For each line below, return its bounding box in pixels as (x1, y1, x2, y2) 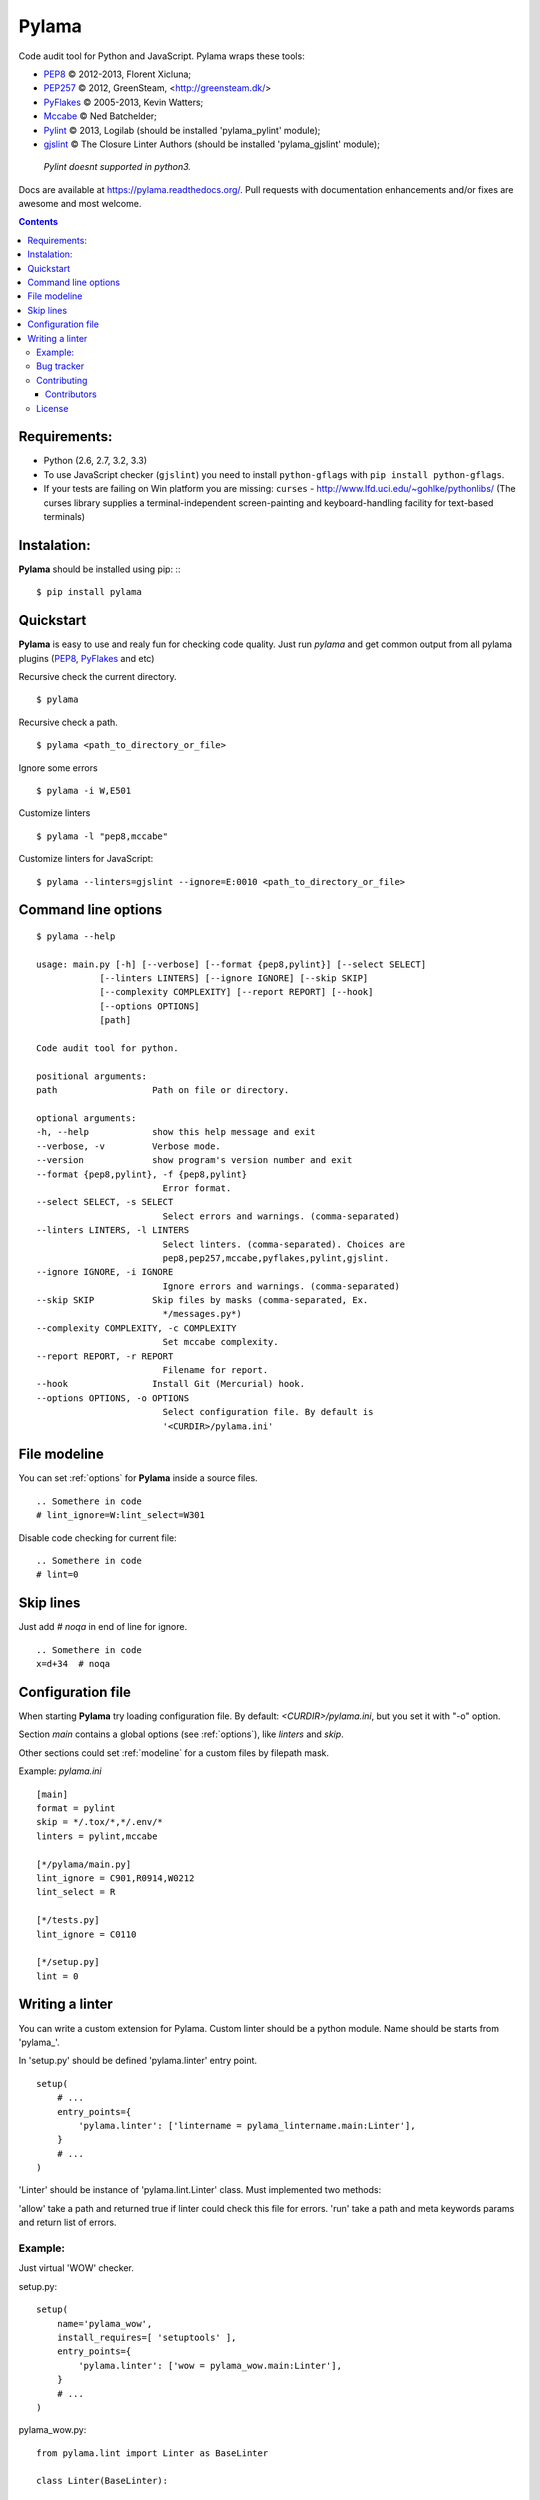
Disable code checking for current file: (18, 1531, 177, 1544)
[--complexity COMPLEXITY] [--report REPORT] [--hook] (99, 986, 374, 998)
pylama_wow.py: (18, 2424, 87, 2436)
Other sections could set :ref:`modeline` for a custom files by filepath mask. (18, 1746, 330, 1759)
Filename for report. (162, 1365, 269, 1376)
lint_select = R (36, 1886, 116, 1898)
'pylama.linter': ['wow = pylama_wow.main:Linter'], (78, 2360, 342, 2371)
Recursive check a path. (18, 716, 119, 728)
